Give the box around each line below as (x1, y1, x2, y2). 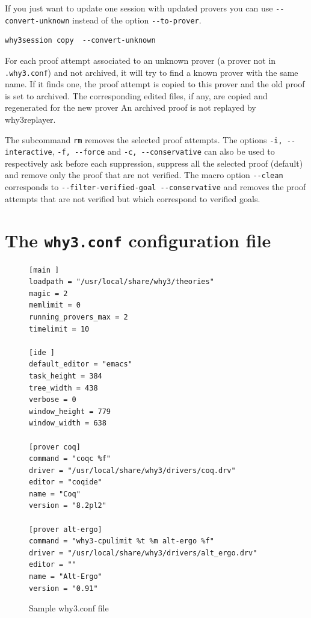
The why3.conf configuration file (5, 227, 271, 252)
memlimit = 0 (29, 301, 81, 310)
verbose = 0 (29, 395, 76, 404)
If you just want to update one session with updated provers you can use (5, 2, 273, 14)
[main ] (29, 265, 60, 274)
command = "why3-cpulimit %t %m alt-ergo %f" (29, 537, 214, 546)
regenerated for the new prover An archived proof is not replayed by (5, 101, 256, 114)
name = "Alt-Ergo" (29, 572, 102, 581)
